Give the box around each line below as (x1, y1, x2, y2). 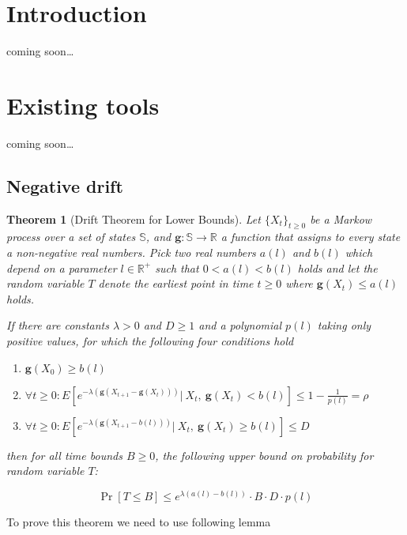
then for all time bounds (6, 446, 122, 463)
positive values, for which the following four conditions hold (6, 333, 294, 349)
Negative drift (6, 173, 123, 198)
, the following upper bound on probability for (155, 446, 374, 463)
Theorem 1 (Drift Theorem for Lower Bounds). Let (6, 210, 261, 227)
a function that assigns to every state (220, 228, 401, 245)
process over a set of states (6, 228, 136, 245)
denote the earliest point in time (98, 275, 254, 292)
